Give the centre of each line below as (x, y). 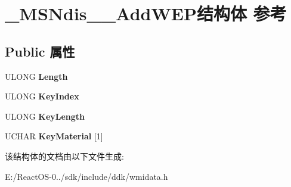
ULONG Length (36, 76)
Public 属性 (40, 51)
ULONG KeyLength (45, 116)
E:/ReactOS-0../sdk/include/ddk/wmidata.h (86, 176)
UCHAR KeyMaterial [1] (54, 136)
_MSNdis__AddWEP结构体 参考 (146, 13)
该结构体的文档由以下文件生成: (64, 156)
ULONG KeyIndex (42, 96)
